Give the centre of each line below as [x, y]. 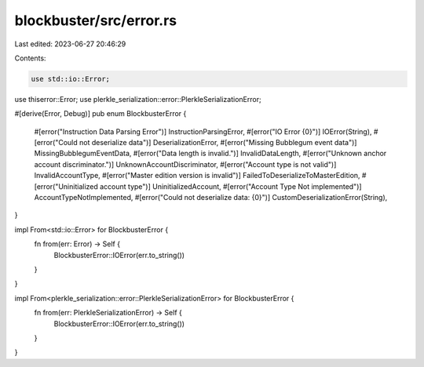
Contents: [30, 58]
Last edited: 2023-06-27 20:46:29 [70, 44]
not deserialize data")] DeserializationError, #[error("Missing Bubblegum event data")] [218, 143]
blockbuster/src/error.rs [95, 20]
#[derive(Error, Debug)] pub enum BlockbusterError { [101, 114]
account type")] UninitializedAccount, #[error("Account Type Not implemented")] [230, 186]
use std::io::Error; [70, 79]
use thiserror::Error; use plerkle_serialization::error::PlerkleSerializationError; [138, 99]
